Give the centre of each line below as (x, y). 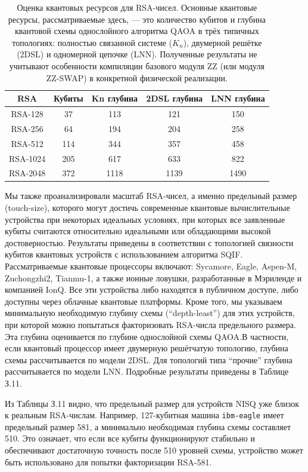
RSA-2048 (27, 173)
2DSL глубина (174, 98)
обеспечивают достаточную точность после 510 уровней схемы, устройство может (154, 450)
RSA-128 (27, 114)
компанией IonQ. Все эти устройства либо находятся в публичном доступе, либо (152, 289)
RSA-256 (27, 128)
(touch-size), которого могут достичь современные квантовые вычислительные (147, 208)
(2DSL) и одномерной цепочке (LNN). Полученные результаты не (137, 54)
